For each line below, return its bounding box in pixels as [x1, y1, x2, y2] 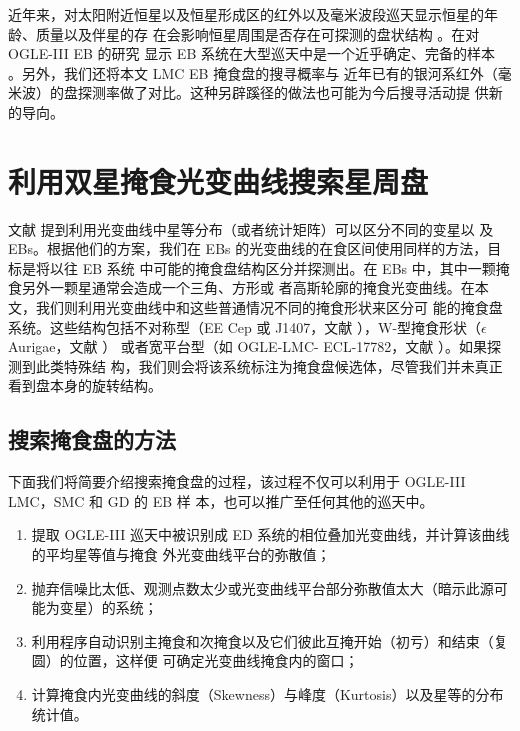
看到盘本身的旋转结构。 [8, 375, 162, 396]
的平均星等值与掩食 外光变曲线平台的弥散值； [31, 544, 331, 565]
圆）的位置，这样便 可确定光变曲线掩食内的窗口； [31, 650, 359, 671]
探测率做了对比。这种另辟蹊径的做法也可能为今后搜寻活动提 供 [77, 82, 489, 103]
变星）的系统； [59, 597, 158, 618]
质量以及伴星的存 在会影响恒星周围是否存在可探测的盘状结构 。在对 [35, 23, 480, 44]
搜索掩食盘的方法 [8, 424, 176, 455]
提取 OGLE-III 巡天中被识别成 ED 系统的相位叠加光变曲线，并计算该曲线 [31, 524, 510, 545]
